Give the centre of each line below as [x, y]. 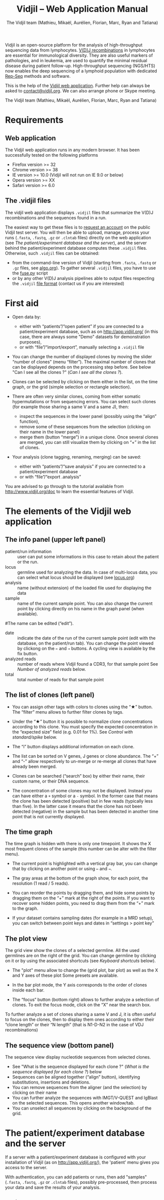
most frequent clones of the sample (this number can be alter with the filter [81, 849]
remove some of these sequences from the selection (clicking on [85, 426]
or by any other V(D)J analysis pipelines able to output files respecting [83, 278]
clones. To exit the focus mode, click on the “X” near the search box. [81, 1005]
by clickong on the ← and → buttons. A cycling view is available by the [86, 648]
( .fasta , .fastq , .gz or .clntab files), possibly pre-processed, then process [81, 1182]
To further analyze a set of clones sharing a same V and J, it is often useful [81, 1015]
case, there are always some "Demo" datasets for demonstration [85, 337]
